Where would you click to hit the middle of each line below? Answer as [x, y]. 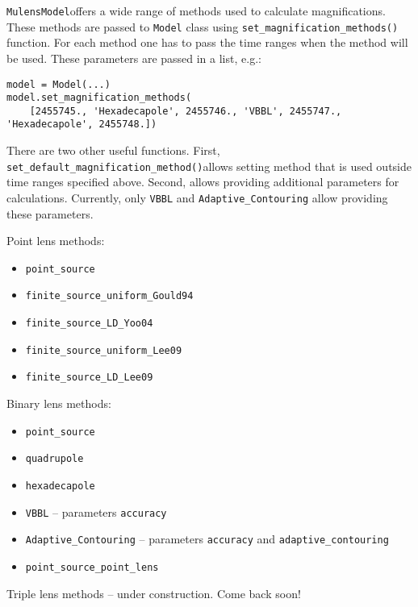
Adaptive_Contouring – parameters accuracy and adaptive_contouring [207, 539]
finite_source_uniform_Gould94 [109, 296]
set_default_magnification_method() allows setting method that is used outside [209, 166]
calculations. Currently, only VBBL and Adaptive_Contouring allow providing [197, 197]
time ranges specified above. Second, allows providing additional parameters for [203, 182]
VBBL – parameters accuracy [96, 511]
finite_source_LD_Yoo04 [89, 324]
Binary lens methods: [59, 403]
